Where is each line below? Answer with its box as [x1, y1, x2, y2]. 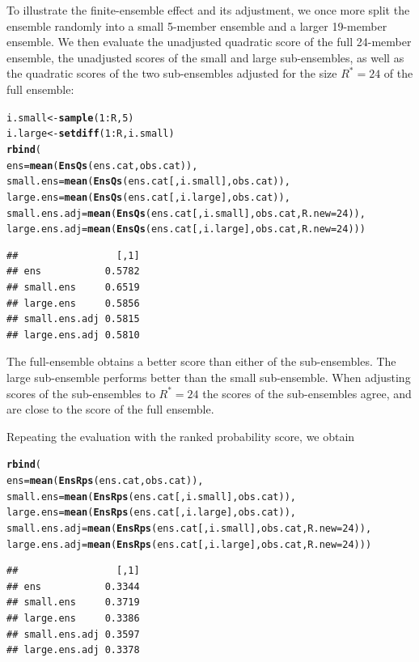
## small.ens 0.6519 [6, 282, 140, 293]
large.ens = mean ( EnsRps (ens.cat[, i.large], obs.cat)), [6, 507, 296, 519]
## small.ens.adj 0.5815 [6, 313, 140, 325]
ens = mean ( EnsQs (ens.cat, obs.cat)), [6, 159, 198, 172]
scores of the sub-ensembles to [6, 384, 155, 401]
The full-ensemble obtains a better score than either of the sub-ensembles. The [6, 353, 396, 370]
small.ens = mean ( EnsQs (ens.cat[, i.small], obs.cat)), [6, 176, 290, 188]
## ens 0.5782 [6, 265, 140, 278]
